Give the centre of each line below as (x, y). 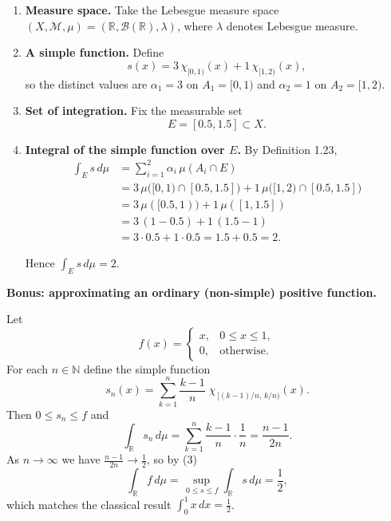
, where (195, 25)
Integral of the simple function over (125, 149)
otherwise (243, 351)
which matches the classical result (89, 504)
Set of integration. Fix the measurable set (134, 111)
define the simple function (147, 368)
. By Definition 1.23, (287, 149)
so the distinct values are (86, 83)
